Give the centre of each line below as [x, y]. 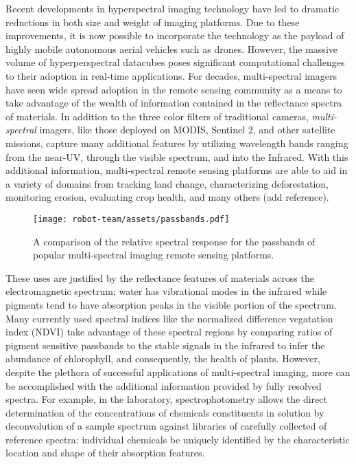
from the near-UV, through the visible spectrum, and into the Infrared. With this [177, 156]
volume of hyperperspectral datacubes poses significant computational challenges [175, 62]
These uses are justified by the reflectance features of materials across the [160, 277]
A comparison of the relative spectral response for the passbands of [174, 241]
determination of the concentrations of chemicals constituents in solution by [165, 412]
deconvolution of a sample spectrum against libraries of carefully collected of [166, 426]
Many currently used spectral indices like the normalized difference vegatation [169, 318]
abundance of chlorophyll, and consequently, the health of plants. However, [163, 358]
